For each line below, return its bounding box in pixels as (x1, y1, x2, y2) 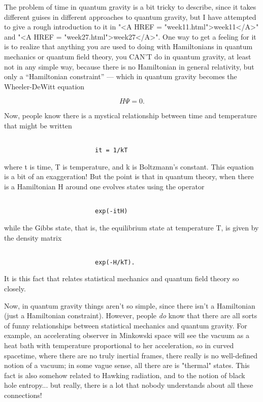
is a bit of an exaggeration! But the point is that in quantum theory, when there (4, 171, 254, 182)
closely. (4, 283, 26, 294)
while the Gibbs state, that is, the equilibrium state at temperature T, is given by (4, 222, 259, 232)
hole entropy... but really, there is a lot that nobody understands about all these (4, 380, 253, 390)
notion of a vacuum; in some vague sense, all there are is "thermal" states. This (4, 360, 250, 371)
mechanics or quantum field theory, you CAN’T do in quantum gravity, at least (4, 51, 251, 61)
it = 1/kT (94, 147, 128, 154)
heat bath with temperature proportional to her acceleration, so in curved (4, 340, 234, 350)
